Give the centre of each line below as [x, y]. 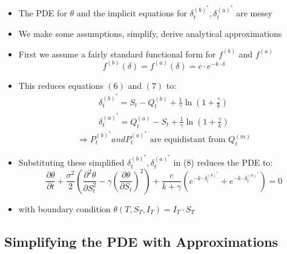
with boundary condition [64, 208]
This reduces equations [61, 85]
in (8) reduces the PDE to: [223, 162]
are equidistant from [188, 140]
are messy [254, 13]
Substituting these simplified [71, 162]
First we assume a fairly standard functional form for [117, 54]
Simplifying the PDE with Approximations [141, 241]
